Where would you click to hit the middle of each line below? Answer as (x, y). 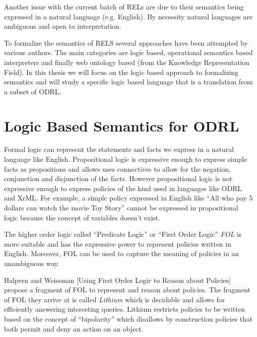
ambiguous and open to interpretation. (63, 26)
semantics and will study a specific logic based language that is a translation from (128, 82)
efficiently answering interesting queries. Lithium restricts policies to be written (125, 309)
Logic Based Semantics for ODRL (122, 125)
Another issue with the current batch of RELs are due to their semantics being (124, 6)
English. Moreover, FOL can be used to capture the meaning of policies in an (122, 253)
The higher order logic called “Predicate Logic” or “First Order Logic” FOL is (123, 234)
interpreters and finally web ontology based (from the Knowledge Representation (127, 62)
